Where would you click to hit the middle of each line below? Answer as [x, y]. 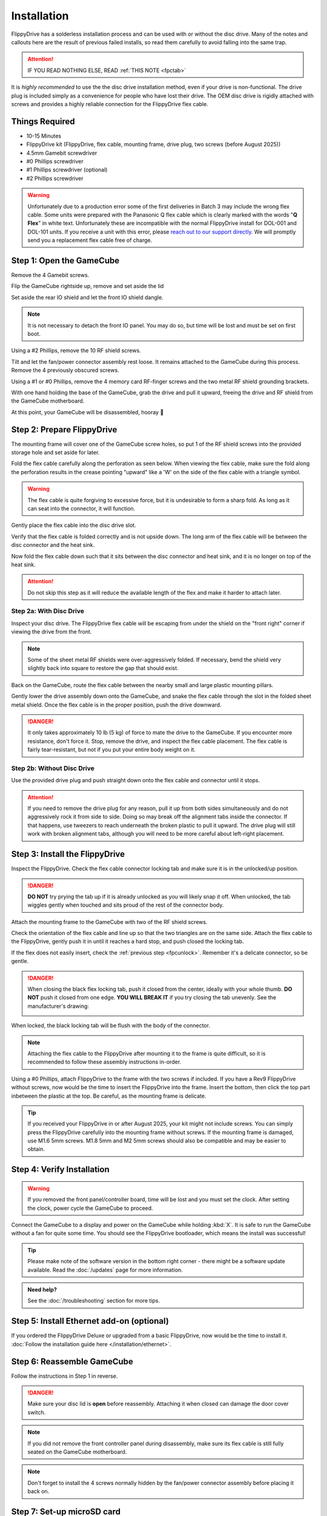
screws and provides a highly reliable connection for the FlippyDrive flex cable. [110, 104]
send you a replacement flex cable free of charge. [90, 240]
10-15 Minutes [44, 136]
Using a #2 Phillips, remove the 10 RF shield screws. [76, 350]
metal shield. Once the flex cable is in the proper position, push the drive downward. [116, 705]
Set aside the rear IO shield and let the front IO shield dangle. [87, 297]
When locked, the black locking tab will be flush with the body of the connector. [111, 1025]
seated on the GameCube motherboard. [77, 1452]
